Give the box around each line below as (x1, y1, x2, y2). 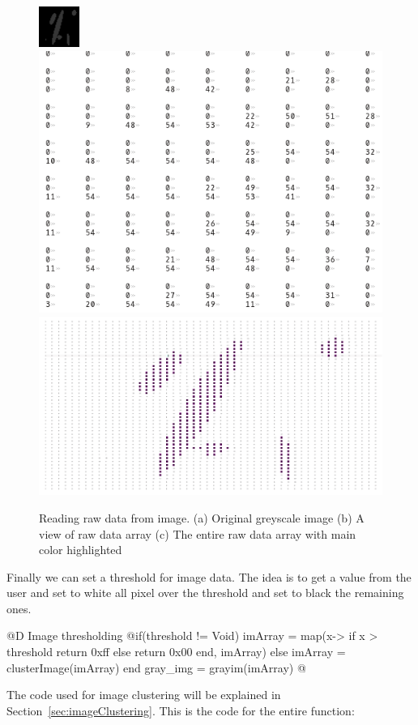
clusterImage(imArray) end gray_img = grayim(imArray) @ (6, 659, 306, 676)
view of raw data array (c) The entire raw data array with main (39, 525, 356, 542)
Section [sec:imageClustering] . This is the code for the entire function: (6, 702, 355, 719)
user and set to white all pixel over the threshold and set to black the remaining (6, 584, 404, 601)
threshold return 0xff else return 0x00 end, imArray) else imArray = (6, 643, 346, 660)
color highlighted (39, 541, 122, 558)
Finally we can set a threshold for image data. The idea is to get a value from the (6, 568, 412, 585)
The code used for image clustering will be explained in (6, 686, 281, 703)
